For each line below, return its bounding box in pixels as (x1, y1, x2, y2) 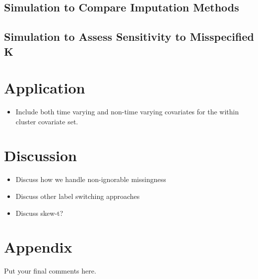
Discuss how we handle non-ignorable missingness (15, 174, 166, 185)
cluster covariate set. (15, 116, 78, 126)
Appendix (4, 237, 72, 257)
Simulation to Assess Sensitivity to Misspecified (4, 29, 254, 44)
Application (4, 78, 85, 98)
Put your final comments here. (4, 266, 96, 276)
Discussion (4, 145, 77, 166)
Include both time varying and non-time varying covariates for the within (15, 106, 239, 117)
